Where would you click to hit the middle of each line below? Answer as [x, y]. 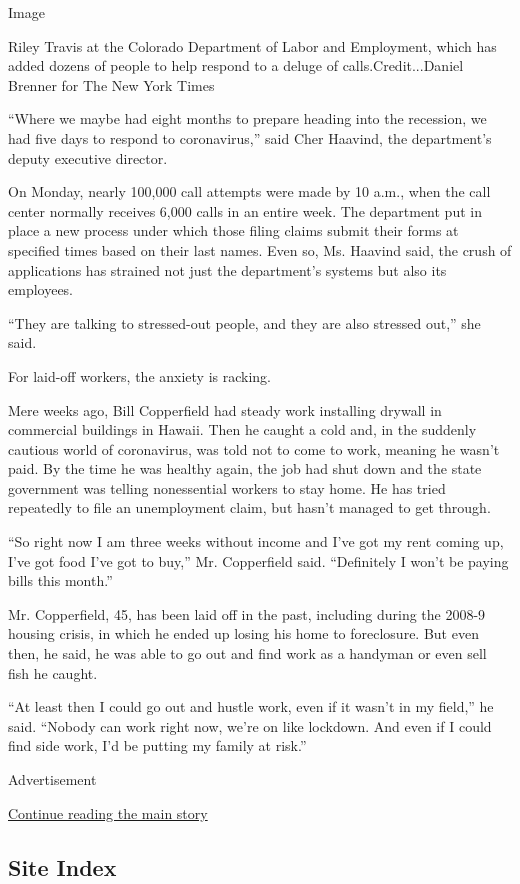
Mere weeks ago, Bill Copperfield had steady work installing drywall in [225, 409]
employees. [41, 289]
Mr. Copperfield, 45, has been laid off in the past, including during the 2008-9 [247, 613]
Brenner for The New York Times [111, 84]
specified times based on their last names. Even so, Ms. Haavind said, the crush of [260, 249]
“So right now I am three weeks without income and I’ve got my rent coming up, [256, 541]
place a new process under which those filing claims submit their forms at [233, 230]
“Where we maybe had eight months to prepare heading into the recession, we [247, 118]
